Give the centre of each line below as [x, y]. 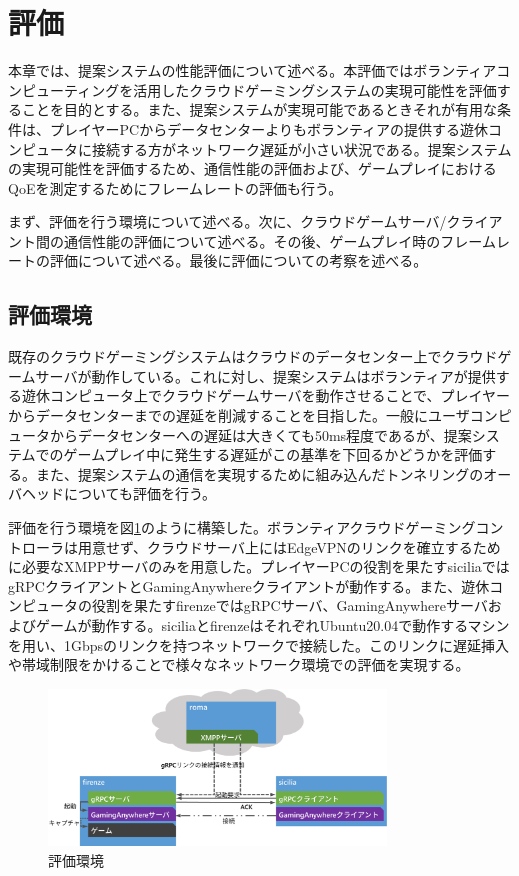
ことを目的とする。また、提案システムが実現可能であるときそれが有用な [259, 109]
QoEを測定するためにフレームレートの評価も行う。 [175, 187]
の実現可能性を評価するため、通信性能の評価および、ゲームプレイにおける [252, 168]
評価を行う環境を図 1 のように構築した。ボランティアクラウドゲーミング [242, 527]
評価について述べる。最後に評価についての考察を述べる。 [238, 260]
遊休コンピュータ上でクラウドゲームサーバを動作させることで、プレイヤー [266, 395]
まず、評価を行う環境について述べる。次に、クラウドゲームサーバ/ [227, 221]
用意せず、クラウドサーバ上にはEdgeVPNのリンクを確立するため [289, 546]
